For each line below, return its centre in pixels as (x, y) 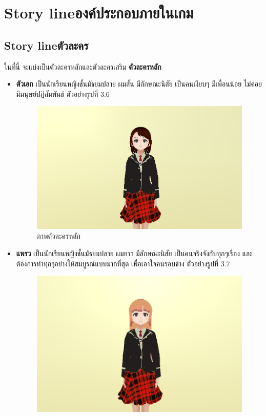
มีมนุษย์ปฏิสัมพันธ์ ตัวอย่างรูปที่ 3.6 (63, 93)
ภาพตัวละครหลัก (58, 236)
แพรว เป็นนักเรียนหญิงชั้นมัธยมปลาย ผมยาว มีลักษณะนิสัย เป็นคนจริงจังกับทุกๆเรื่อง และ (134, 253)
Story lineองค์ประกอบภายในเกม (99, 13)
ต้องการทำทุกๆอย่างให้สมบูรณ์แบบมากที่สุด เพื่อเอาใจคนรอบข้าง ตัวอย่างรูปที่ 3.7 (123, 263)
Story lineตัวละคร (46, 45)
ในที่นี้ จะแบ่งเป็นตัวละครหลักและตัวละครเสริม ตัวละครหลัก (83, 66)
